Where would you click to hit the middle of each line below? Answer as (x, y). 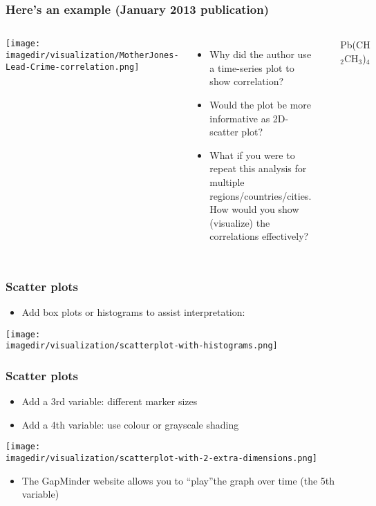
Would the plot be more (261, 104)
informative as (240, 118)
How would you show (254, 209)
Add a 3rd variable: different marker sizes (110, 401)
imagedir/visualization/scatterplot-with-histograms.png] (142, 346)
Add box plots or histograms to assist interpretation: (133, 312)
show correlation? (247, 81)
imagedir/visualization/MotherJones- (92, 55)
